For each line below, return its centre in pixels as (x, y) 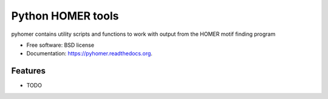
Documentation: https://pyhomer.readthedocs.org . (90, 53)
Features (28, 71)
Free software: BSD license (60, 45)
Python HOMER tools (65, 16)
